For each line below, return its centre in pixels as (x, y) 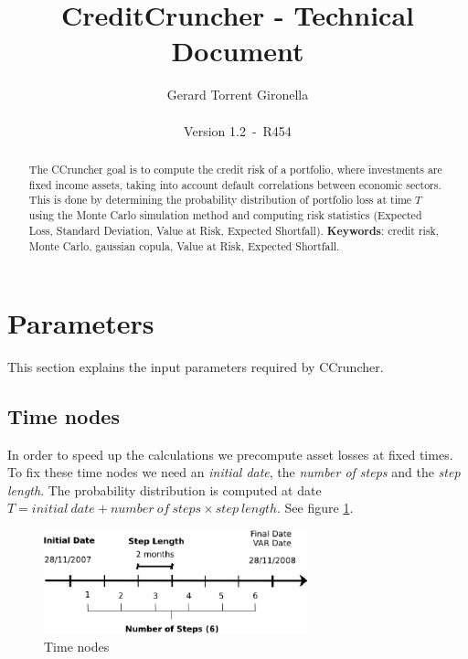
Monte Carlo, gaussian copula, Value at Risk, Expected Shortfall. (184, 246)
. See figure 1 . (315, 508)
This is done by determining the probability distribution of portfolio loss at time (220, 200)
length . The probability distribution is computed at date (165, 489)
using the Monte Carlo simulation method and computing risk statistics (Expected (225, 214)
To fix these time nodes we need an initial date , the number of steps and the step (234, 472)
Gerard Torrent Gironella (238, 95)
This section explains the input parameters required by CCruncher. (196, 366)
